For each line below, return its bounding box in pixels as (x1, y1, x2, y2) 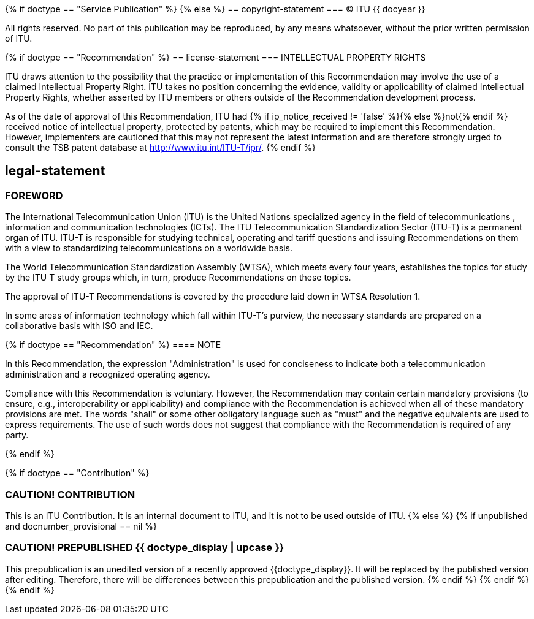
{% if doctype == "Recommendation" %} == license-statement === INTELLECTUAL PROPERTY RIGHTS (5, 52, 426, 63)
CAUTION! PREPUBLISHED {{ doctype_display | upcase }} (5, 541, 284, 554)
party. (5, 430, 29, 441)
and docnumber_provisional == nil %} (5, 520, 158, 531)
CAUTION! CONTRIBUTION (5, 488, 135, 501)
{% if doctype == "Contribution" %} (5, 468, 150, 479)
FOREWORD (5, 189, 63, 202)
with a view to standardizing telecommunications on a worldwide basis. (5, 243, 293, 254)
